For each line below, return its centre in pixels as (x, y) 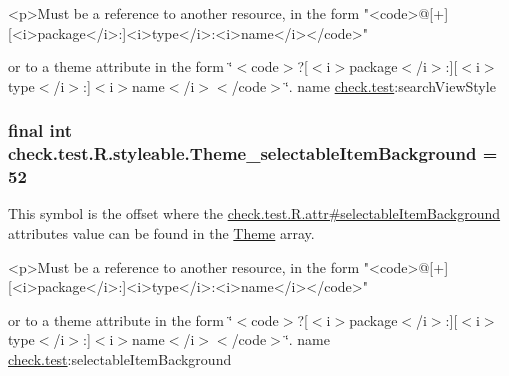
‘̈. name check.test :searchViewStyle (390, 85)
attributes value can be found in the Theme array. (161, 233)
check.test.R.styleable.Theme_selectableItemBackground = (253, 153)
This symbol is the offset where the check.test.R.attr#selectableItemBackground (254, 213)
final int (40, 130)
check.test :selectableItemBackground (120, 359)
